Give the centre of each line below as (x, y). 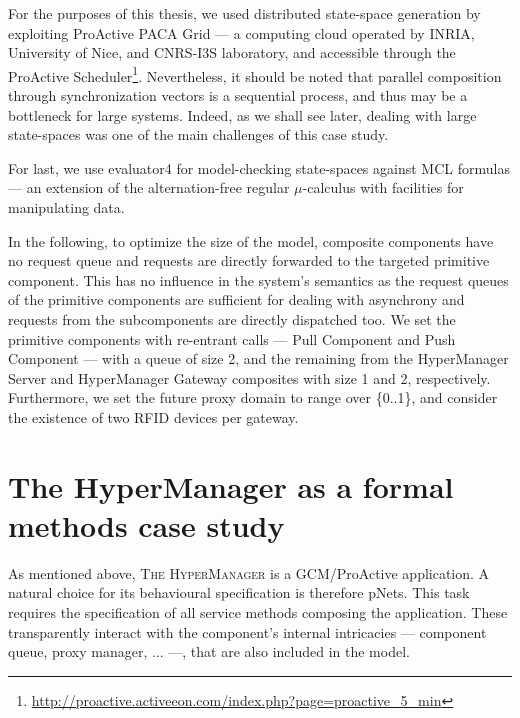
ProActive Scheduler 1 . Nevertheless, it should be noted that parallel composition (255, 74)
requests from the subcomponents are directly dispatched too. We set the (232, 318)
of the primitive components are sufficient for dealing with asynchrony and (236, 299)
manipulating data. (66, 207)
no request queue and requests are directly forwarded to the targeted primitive (249, 260)
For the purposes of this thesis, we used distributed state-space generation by (244, 13)
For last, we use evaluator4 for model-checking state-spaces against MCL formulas (259, 167)
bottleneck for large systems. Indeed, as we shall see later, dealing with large (242, 114)
